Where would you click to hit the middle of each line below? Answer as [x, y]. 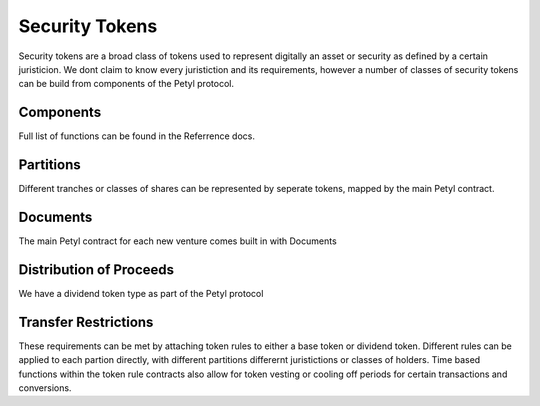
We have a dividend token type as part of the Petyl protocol [141, 293]
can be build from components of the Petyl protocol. [126, 84]
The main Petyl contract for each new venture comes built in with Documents [177, 241]
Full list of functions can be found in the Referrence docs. [136, 136]
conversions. [45, 388]
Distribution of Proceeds [96, 269]
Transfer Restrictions [86, 321]
